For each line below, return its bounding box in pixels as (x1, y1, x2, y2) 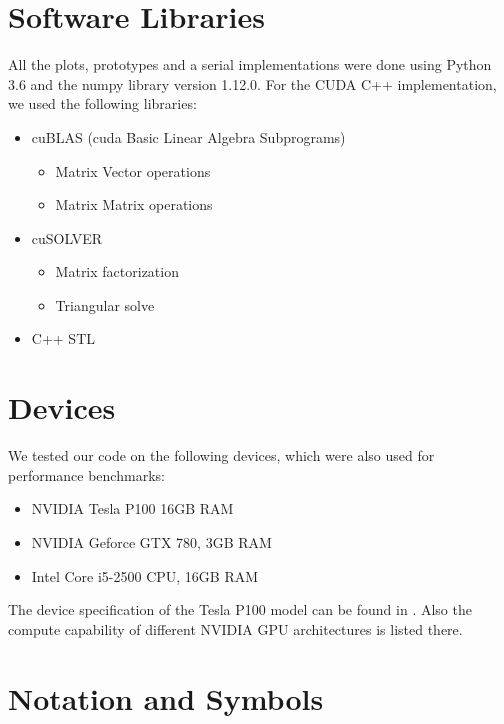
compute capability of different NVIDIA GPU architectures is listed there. (8, 618, 463, 639)
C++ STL (31, 328, 95, 349)
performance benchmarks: (8, 464, 165, 485)
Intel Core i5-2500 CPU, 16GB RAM (31, 565, 259, 586)
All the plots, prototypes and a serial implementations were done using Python (8, 54, 492, 75)
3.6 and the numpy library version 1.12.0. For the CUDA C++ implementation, (8, 73, 497, 94)
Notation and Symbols (8, 677, 324, 718)
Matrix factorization (55, 261, 179, 282)
